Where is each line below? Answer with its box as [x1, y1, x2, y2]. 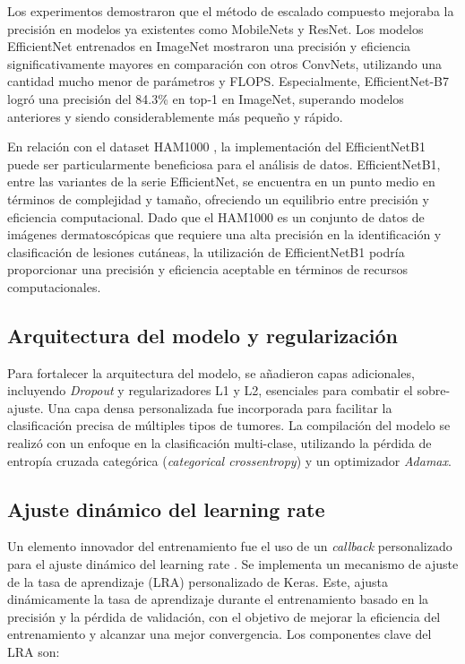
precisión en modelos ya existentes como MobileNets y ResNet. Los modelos [7, 19, 424, 38]
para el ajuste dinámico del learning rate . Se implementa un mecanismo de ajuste [7, 555, 459, 573]
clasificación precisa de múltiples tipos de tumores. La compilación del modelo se [7, 416, 451, 435]
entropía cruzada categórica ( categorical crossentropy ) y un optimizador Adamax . [7, 451, 452, 470]
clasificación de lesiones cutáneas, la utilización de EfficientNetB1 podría [7, 242, 405, 261]
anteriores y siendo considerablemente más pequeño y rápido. [7, 107, 343, 125]
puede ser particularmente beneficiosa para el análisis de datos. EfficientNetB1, [7, 154, 441, 173]
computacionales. [7, 277, 101, 296]
